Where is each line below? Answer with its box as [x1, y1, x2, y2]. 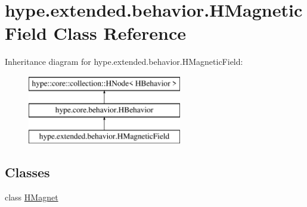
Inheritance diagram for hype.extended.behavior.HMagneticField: [5, 55, 243, 68]
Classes [5, 163, 50, 181]
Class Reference [53, 21, 186, 45]
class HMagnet [5, 191, 58, 203]
